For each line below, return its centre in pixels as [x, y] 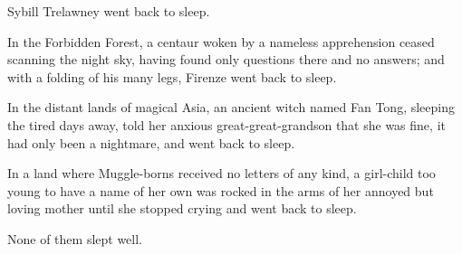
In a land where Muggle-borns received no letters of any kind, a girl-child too [221, 173]
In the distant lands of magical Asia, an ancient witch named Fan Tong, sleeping [231, 107]
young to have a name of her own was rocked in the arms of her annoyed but [221, 190]
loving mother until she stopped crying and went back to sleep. [182, 208]
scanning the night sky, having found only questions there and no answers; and [226, 59]
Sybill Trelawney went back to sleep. [109, 11]
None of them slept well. [75, 238]
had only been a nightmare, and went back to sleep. [151, 142]
